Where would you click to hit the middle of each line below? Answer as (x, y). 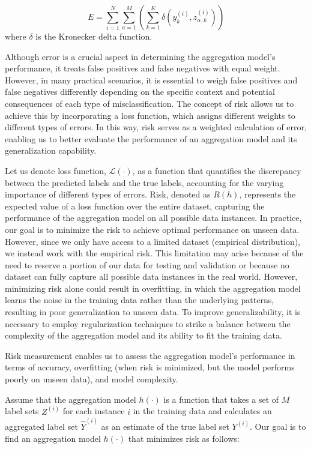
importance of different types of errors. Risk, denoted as (108, 194)
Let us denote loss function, (56, 170)
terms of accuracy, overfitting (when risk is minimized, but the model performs (150, 367)
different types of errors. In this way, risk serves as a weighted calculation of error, (156, 127)
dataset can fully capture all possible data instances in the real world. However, (151, 276)
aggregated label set (41, 426)
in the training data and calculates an (202, 411)
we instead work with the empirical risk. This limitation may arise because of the (154, 253)
